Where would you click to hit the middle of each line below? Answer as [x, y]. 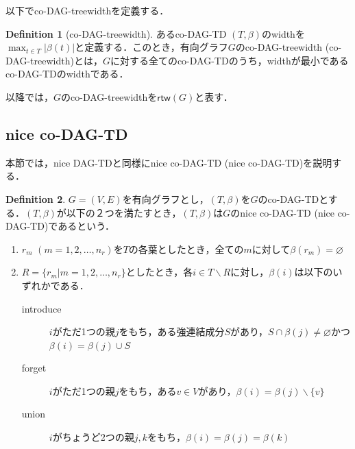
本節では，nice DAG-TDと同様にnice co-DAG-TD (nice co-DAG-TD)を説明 [169, 162]
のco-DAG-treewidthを [109, 96]
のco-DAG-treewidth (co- [289, 47]
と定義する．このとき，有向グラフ [151, 47]
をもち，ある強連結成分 [172, 331]
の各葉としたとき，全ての [186, 248]
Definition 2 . [36, 198]
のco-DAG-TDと [293, 198]
